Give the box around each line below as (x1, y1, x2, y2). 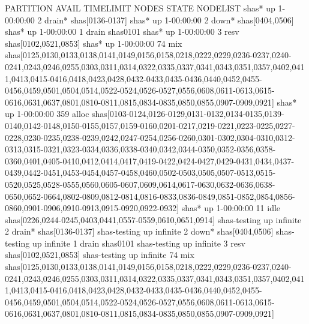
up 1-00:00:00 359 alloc (5, 107, 89, 120)
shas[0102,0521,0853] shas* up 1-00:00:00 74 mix (5, 37, 182, 49)
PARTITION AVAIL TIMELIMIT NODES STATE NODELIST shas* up (5, 2, 275, 14)
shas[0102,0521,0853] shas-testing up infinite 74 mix (5, 248, 194, 261)
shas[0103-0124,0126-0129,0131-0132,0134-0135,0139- (92, 107, 284, 120)
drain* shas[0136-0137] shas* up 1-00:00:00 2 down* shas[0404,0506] (44, 13, 294, 26)
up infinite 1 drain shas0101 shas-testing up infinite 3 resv (32, 236, 245, 249)
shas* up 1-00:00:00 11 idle (181, 202, 281, 214)
